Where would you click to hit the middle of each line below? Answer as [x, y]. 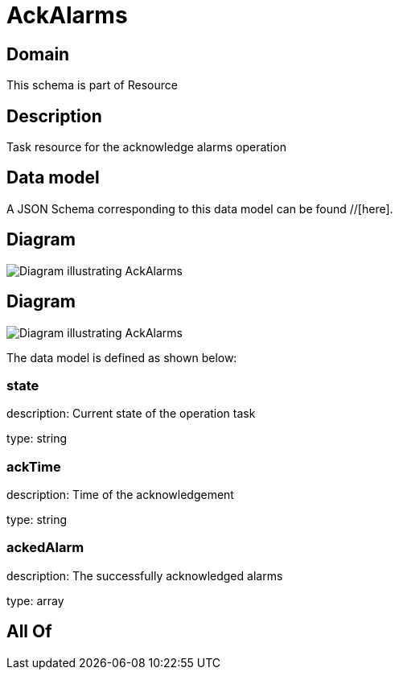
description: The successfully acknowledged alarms [145, 575]
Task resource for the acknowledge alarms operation [146, 147]
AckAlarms [67, 15]
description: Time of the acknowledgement [120, 495]
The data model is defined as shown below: [122, 357]
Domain [38, 54]
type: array [35, 600]
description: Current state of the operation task [131, 414]
